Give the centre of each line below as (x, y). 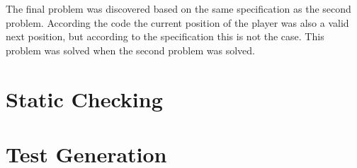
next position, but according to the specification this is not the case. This (165, 36)
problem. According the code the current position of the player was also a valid (177, 22)
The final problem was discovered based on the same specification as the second (178, 8)
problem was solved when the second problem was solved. (130, 50)
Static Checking (84, 98)
